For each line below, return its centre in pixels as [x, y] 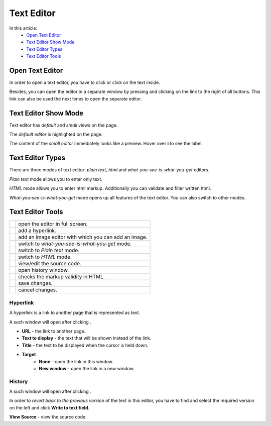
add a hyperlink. [37, 231]
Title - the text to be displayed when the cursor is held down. [85, 345]
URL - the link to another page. [54, 331]
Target [29, 355]
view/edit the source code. [50, 264]
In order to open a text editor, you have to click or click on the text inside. [85, 82]
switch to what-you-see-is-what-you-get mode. [75, 244]
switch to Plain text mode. [49, 250]
